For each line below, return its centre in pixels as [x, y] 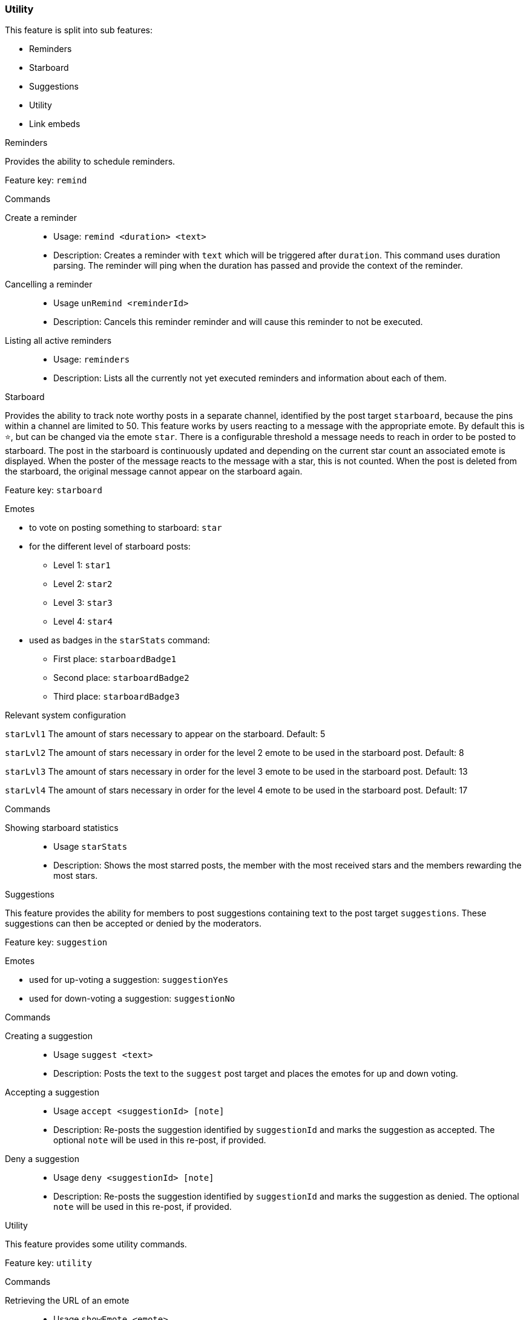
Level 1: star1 [82, 565]
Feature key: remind [46, 180]
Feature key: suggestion [56, 942]
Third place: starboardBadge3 [117, 697]
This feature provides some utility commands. [96, 1244]
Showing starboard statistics [62, 828]
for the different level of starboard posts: [110, 547]
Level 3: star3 [83, 603]
